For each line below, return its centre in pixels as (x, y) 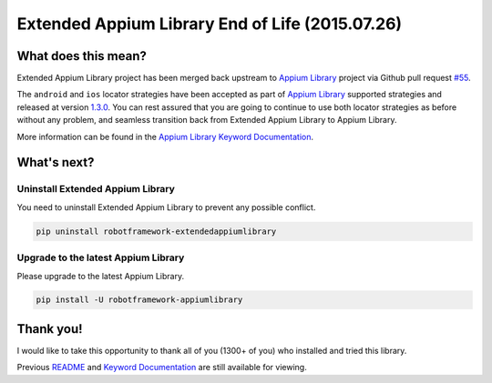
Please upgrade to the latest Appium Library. (101, 276)
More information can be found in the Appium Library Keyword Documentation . (165, 136)
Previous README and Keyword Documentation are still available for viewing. (162, 368)
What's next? (56, 162)
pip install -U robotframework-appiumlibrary (139, 300)
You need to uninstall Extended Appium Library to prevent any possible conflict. (166, 207)
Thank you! (50, 329)
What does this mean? (82, 56)
